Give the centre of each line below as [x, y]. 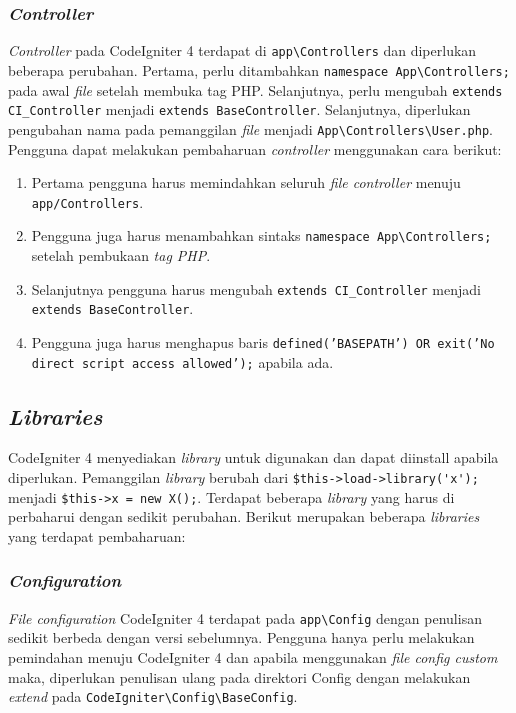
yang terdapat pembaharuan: [97, 535]
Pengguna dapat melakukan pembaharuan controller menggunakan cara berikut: [255, 148]
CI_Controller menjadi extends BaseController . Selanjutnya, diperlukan [239, 109]
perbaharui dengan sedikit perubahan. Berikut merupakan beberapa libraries [244, 516]
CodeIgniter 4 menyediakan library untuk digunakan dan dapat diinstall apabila [253, 457]
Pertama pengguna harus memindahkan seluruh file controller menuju [246, 182]
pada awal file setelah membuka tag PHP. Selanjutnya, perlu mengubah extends [255, 89]
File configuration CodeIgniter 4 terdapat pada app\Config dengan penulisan [245, 617]
